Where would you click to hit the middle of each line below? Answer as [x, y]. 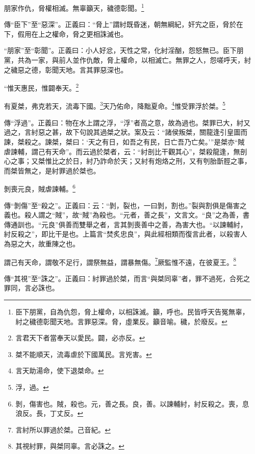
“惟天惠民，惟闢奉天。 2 [41, 87]
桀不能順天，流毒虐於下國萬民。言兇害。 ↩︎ [84, 354]
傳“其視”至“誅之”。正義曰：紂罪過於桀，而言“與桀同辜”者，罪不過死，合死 [124, 278]
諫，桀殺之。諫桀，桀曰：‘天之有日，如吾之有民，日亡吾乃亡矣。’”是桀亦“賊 [124, 141]
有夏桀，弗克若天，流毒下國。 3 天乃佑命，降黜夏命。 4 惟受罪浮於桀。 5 [115, 105]
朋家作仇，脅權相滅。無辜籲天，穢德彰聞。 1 [74, 7]
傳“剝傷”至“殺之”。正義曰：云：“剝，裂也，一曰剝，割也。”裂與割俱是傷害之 [125, 205]
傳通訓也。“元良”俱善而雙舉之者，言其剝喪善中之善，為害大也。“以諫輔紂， [126, 224]
